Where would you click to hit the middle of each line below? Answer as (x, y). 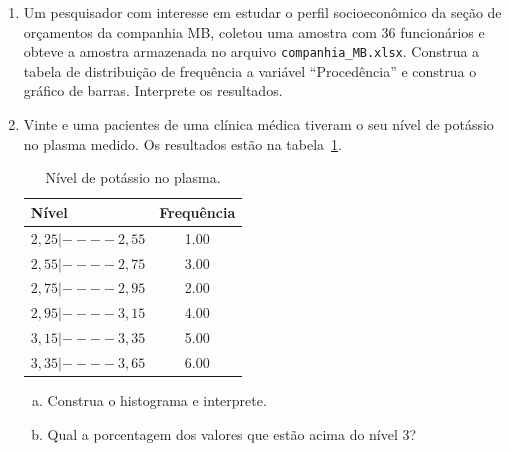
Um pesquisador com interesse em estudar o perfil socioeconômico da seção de (262, 12)
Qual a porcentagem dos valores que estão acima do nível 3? (232, 433)
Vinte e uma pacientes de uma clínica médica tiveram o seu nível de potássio (258, 124)
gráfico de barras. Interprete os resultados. (153, 90)
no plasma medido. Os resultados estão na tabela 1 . (182, 143)
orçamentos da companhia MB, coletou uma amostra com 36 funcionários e (254, 31)
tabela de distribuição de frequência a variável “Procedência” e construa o (250, 70)
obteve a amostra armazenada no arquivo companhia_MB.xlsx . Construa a (251, 51)
